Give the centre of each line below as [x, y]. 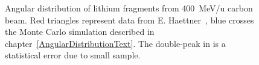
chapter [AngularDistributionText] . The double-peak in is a [115, 43]
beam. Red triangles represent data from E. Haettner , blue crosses [129, 20]
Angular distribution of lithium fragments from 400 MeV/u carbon [129, 8]
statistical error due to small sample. [73, 55]
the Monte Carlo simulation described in [80, 32]
